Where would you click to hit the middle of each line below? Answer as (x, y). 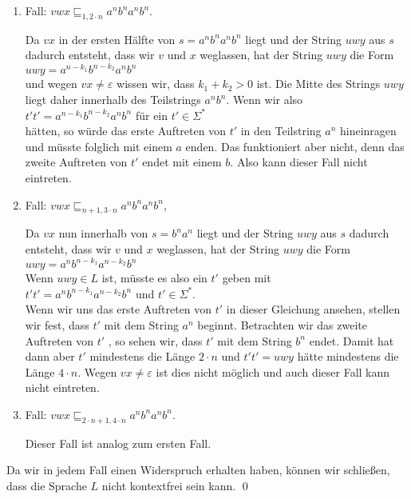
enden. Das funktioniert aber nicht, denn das (295, 146)
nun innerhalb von (103, 233)
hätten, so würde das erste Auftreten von (125, 131)
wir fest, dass (57, 324)
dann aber (50, 356)
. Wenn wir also (265, 100)
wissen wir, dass (156, 84)
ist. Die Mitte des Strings (318, 84)
